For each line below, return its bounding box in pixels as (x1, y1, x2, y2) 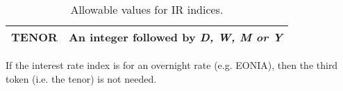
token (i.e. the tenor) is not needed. (6, 71, 157, 85)
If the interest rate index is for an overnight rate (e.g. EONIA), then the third (6, 58, 338, 72)
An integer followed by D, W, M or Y (68, 29, 283, 45)
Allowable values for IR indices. (70, 1, 224, 17)
